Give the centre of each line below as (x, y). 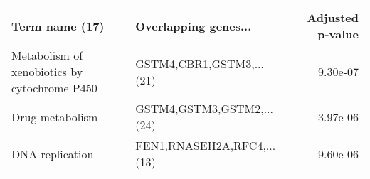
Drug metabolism (55, 116)
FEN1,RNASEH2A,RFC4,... (206, 145)
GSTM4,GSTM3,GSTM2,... (204, 108)
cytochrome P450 (54, 88)
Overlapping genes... (194, 26)
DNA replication (53, 153)
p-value (338, 34)
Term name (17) (58, 26)
